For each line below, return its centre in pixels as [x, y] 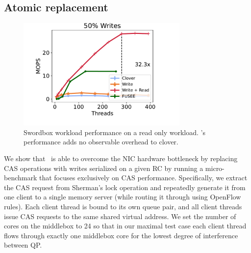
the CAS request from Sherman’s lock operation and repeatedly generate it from [125, 187]
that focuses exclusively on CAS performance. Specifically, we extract [143, 178]
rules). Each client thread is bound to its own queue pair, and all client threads [123, 206]
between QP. [23, 245]
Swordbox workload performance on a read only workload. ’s [114, 132]
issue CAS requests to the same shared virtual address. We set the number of [120, 216]
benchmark [21, 178]
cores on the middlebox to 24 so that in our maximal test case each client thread [125, 226]
